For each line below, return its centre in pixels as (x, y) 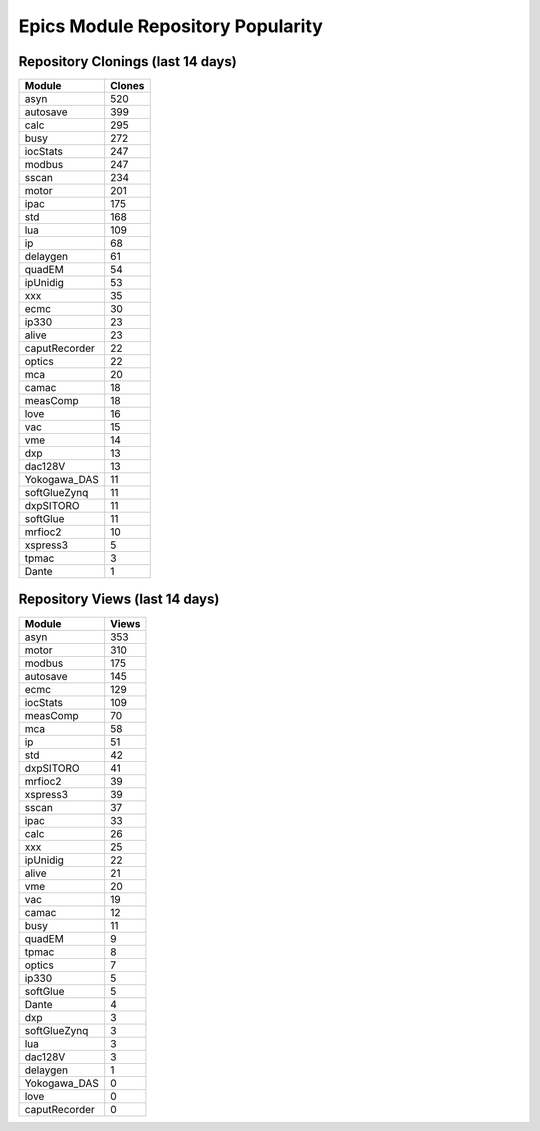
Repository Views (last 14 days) (119, 599)
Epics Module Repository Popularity (171, 26)
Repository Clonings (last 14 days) (127, 61)
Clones (127, 86)
